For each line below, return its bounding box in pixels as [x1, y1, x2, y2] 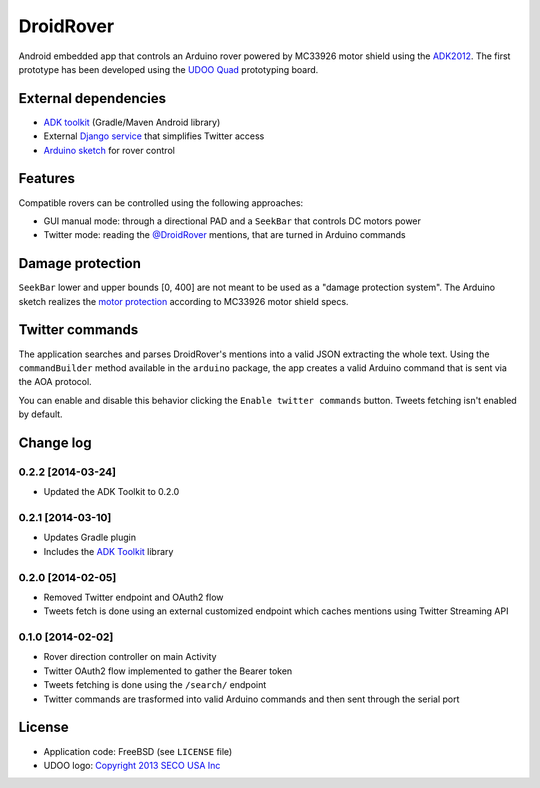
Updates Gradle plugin [43, 531, 137, 544]
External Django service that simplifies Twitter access [43, 130, 265, 142]
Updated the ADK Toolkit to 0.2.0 [43, 486, 180, 498]
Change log [18, 434, 92, 451]
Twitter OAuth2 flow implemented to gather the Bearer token [43, 665, 293, 677]
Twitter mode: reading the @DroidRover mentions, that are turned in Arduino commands [43, 229, 406, 241]
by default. [18, 408, 64, 420]
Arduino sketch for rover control [43, 144, 175, 156]
